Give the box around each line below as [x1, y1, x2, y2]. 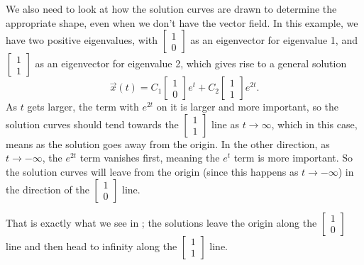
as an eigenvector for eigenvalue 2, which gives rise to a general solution [35, 56, 347, 71]
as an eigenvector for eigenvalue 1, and [190, 33, 358, 47]
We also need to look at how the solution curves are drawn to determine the [6, 1, 337, 16]
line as [211, 116, 239, 131]
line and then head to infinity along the [6, 238, 177, 253]
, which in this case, [271, 116, 358, 131]
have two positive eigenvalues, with [6, 33, 158, 47]
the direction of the [6, 181, 89, 196]
